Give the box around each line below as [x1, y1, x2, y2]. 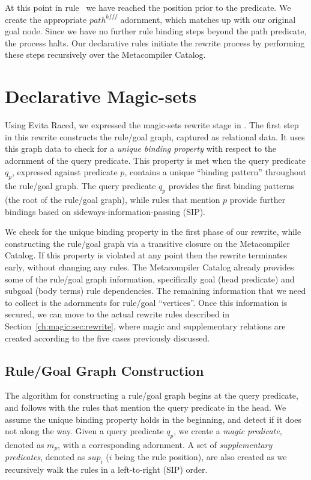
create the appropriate [5, 13, 87, 25]
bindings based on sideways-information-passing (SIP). [5, 205, 206, 217]
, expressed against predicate [11, 166, 118, 178]
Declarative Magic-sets [5, 84, 197, 108]
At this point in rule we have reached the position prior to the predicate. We [5, 1, 291, 13]
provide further [229, 193, 286, 206]
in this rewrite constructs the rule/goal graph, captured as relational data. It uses [5, 130, 305, 143]
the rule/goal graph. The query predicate [5, 179, 156, 192]
